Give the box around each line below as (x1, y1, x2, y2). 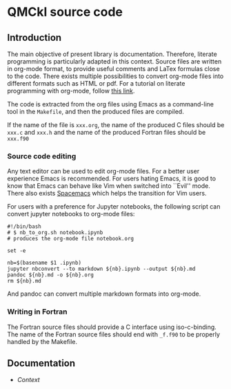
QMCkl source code (7, 4, 123, 20)
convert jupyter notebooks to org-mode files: (7, 210, 135, 218)
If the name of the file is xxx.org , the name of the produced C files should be (7, 121, 225, 129)
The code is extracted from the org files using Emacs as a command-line (7, 100, 214, 108)
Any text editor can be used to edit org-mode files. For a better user (7, 167, 200, 175)
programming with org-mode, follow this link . (7, 87, 135, 95)
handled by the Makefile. (7, 337, 78, 345)
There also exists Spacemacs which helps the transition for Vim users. (7, 189, 207, 198)
